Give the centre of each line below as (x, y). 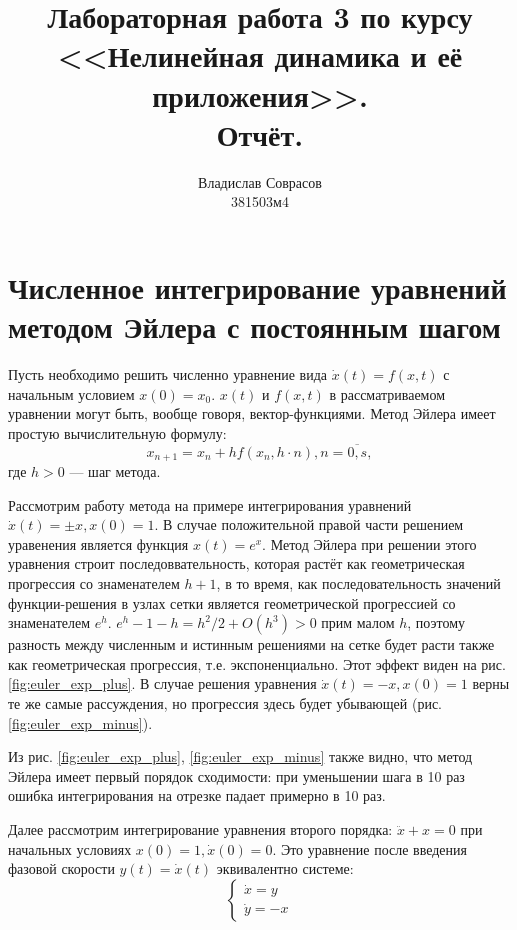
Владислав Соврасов (260, 181)
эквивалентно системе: (285, 868)
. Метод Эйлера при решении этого (369, 543)
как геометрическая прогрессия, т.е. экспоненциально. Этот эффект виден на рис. (257, 663)
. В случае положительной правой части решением (309, 524)
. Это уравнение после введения (370, 848)
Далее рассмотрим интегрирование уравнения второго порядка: (200, 828)
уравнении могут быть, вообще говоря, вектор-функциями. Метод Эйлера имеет (252, 413)
